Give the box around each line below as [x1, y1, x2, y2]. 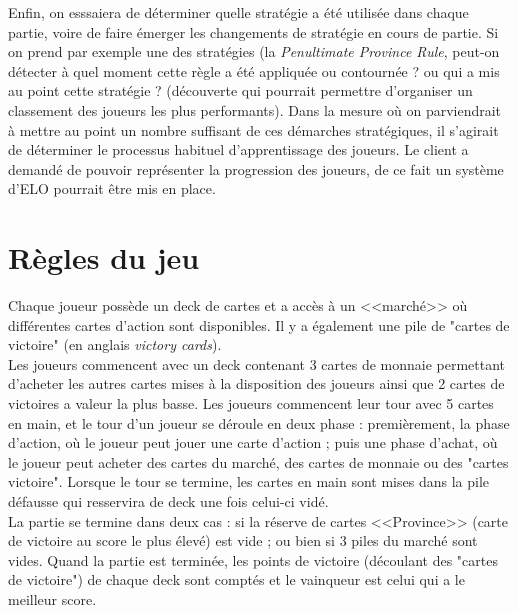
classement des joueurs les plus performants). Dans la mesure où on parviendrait [8, 99, 502, 120]
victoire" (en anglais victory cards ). [8, 334, 222, 355]
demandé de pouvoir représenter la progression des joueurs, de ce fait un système [8, 158, 504, 179]
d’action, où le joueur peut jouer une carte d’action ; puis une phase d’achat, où [8, 432, 498, 453]
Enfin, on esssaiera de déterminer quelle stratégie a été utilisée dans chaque [8, 2, 469, 22]
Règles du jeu [8, 237, 200, 278]
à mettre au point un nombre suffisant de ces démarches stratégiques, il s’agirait [8, 119, 499, 140]
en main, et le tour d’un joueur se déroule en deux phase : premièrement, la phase [8, 412, 510, 433]
